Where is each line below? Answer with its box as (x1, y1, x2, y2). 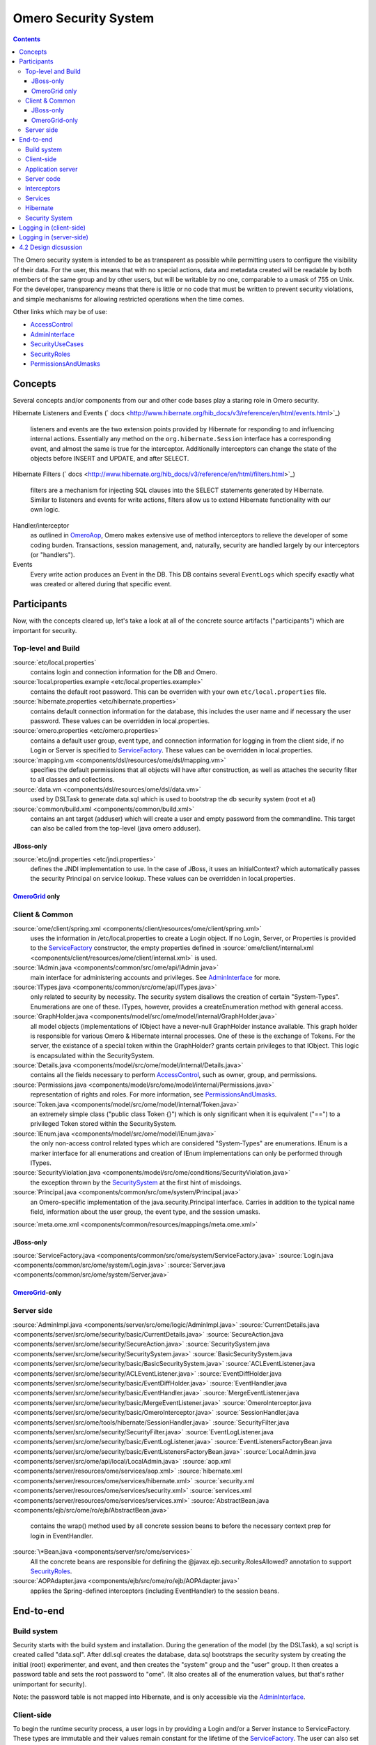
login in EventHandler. (30, 1531, 93, 1540)
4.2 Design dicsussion (19, 243, 83, 251)
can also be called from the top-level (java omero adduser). (30, 824, 201, 833)
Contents (13, 35, 41, 43)
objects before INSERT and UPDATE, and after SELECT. (30, 454, 189, 462)
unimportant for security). (13, 1679, 87, 1688)
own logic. (30, 505, 61, 514)
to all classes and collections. (30, 775, 115, 784)
